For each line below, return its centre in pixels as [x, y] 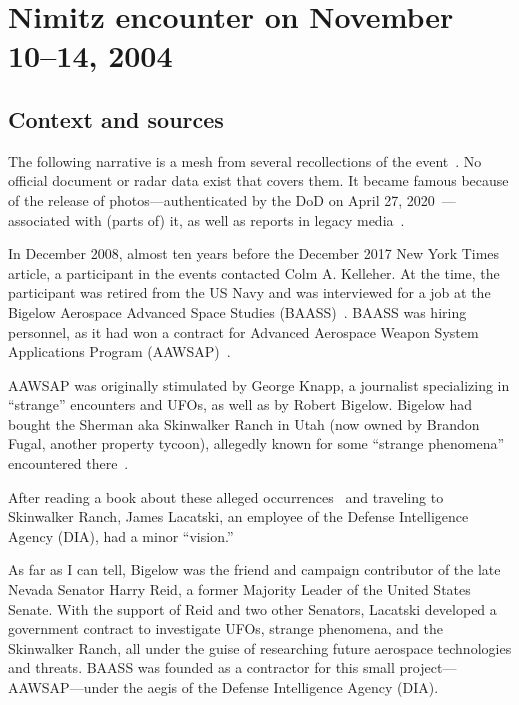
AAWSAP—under [63, 687]
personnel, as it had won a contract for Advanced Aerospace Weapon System [243, 331]
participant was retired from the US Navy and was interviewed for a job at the [249, 292]
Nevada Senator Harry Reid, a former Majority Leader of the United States [239, 589]
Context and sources [116, 118]
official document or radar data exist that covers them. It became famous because [258, 180]
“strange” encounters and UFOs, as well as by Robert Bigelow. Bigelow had [240, 404]
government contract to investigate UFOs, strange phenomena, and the [225, 628]
